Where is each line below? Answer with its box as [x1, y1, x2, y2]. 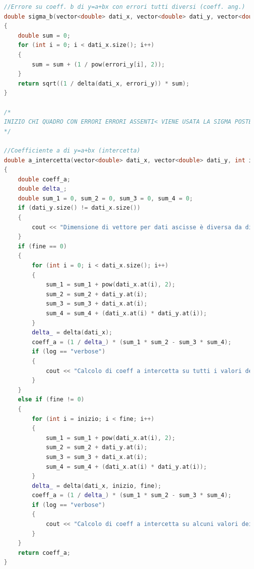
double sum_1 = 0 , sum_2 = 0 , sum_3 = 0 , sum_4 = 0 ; [18, 195, 193, 202]
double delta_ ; [18, 185, 67, 193]
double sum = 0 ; [18, 32, 71, 39]
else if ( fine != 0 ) [18, 396, 85, 403]
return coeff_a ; [18, 549, 71, 556]
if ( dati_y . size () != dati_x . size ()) [18, 204, 141, 212]
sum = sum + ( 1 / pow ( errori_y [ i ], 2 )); [32, 61, 165, 68]
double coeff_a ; [18, 175, 71, 183]
